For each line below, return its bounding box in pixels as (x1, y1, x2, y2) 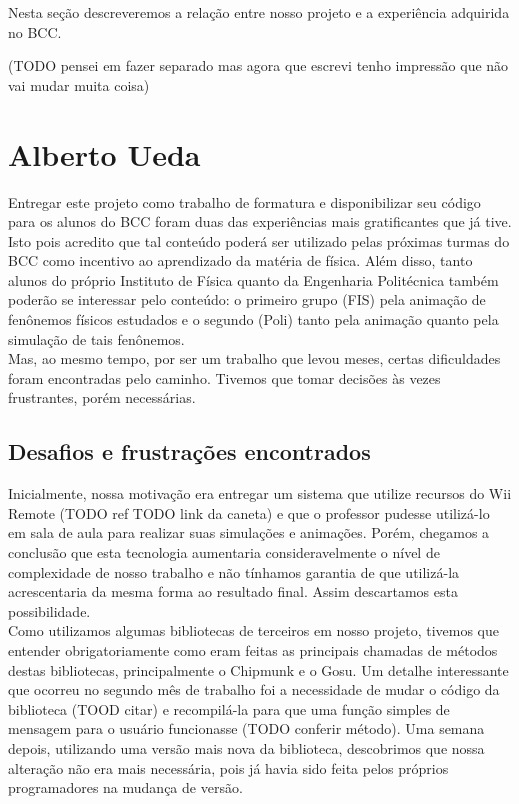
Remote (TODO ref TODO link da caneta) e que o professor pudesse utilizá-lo (8, 502, 490, 523)
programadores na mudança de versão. (8, 777, 243, 798)
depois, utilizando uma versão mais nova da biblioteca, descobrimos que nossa (8, 737, 485, 758)
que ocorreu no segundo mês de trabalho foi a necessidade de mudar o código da (8, 679, 500, 700)
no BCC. (8, 21, 62, 42)
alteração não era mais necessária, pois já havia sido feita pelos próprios (8, 757, 449, 778)
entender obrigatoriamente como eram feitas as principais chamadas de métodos (8, 639, 498, 660)
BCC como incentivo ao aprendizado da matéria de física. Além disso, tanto (8, 250, 473, 271)
